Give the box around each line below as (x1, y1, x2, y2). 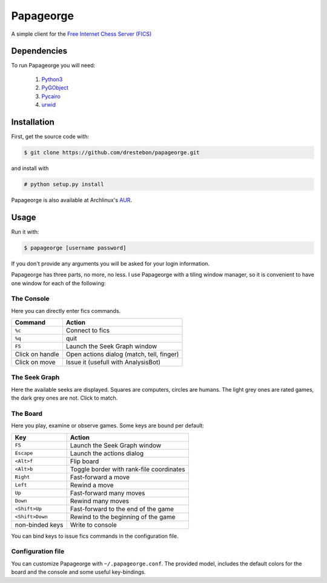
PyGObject (41, 84, 69, 91)
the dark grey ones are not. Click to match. (11, 394, 118, 402)
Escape (15, 450, 33, 456)
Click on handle (15, 350, 60, 358)
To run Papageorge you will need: (11, 62, 96, 69)
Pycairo (41, 93, 61, 100)
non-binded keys (15, 521, 64, 529)
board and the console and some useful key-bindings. (11, 568, 146, 576)
